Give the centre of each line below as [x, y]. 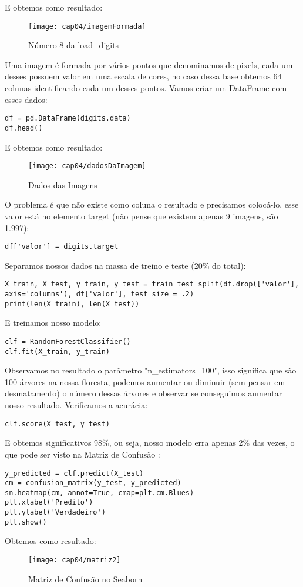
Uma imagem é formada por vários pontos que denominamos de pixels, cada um [149, 64]
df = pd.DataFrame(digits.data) [68, 119]
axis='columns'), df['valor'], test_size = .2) [100, 294]
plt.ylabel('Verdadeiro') [55, 513]
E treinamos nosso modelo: [53, 323]
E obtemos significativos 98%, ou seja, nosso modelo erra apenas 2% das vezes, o [150, 443]
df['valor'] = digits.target [62, 247]
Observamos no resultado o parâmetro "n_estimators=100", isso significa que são [151, 370]
